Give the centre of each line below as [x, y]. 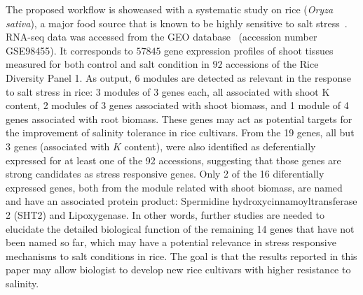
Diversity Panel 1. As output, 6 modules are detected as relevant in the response [178, 77]
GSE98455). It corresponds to [69, 50]
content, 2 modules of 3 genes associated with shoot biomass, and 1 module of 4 [177, 105]
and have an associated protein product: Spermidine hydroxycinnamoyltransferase [181, 201]
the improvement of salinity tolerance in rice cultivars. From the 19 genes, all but [180, 132]
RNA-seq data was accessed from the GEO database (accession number [162, 37]
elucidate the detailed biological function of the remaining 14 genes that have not [180, 228]
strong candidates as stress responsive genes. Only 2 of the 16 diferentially [165, 174]
